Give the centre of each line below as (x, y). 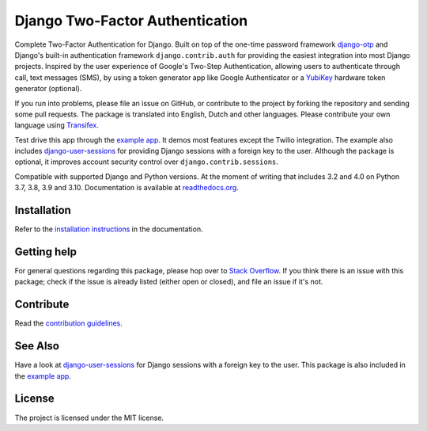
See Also (37, 346)
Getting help (45, 252)
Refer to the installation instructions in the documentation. (109, 229)
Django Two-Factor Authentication (131, 21)
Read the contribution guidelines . (68, 323)
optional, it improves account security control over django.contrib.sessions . (146, 162)
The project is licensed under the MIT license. (89, 418)
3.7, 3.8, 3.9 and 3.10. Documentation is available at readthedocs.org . (127, 188)
